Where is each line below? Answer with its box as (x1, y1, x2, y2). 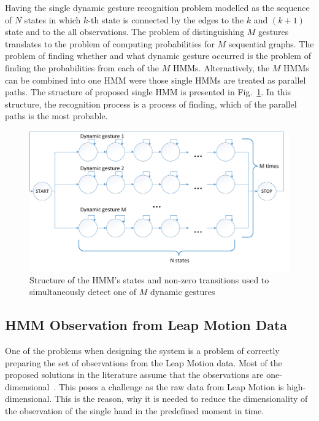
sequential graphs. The (228, 37, 314, 50)
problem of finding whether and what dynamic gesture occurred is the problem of (5, 49, 311, 62)
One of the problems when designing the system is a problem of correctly (5, 344, 280, 357)
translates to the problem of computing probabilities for (5, 37, 215, 50)
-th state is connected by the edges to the (88, 13, 244, 26)
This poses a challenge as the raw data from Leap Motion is (58, 380, 284, 393)
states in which (24, 13, 81, 26)
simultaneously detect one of (29, 285, 136, 298)
